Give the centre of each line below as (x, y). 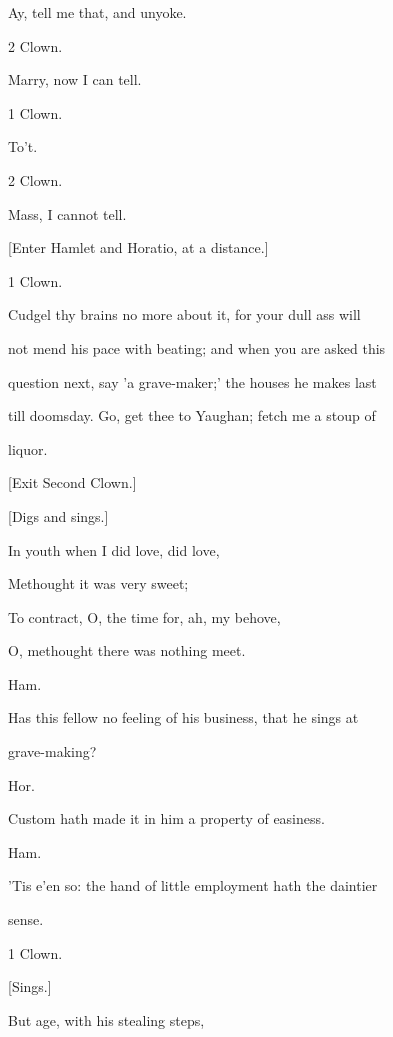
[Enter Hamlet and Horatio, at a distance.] (138, 247)
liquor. (28, 448)
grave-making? (52, 751)
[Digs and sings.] (58, 515)
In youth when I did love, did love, (114, 549)
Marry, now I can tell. (75, 79)
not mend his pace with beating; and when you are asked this (197, 347)
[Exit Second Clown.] (72, 482)
